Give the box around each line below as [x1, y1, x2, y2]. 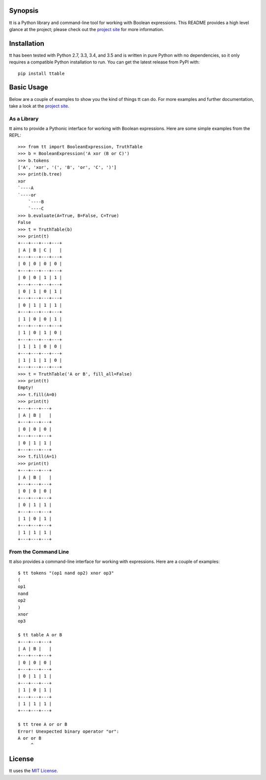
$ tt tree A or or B [18, 721, 67, 727]
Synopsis [9, 6, 39, 15]
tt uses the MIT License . [9, 768, 58, 774]
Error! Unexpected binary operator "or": [18, 728, 119, 734]
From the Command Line [9, 548, 69, 555]
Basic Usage [9, 83, 48, 92]
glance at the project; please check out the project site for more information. [9, 26, 165, 32]
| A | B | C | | [18, 247, 63, 253]
